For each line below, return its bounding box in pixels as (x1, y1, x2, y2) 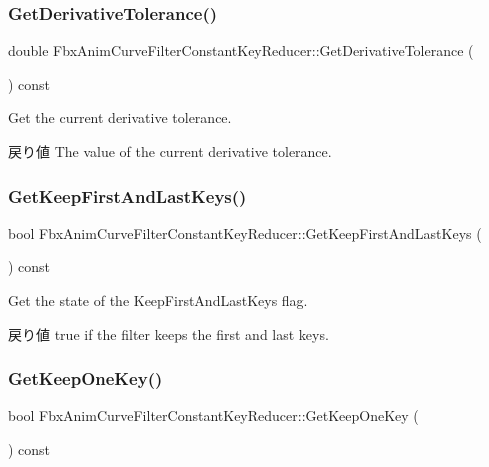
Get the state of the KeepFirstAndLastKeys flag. (8, 290, 308, 310)
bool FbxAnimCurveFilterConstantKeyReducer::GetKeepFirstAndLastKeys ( (8, 222, 482, 243)
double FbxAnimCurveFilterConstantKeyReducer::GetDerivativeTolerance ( (8, 40, 474, 61)
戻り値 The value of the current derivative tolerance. (8, 141, 332, 161)
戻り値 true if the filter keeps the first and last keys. (8, 323, 329, 344)
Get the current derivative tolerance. (8, 107, 232, 128)
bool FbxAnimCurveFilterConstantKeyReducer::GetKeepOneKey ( (8, 405, 419, 426)
